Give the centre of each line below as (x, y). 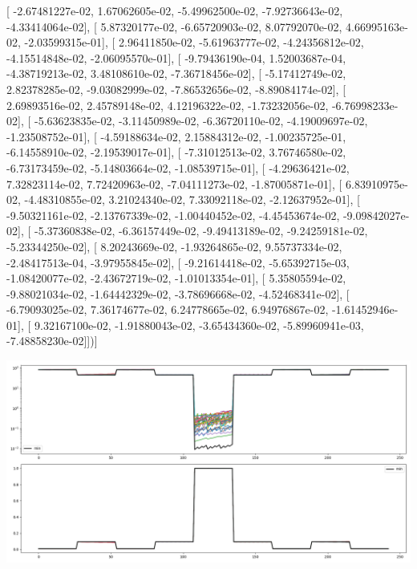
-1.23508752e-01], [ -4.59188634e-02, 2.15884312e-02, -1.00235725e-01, (176, 136)
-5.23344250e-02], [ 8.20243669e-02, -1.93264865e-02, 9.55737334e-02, (174, 246)
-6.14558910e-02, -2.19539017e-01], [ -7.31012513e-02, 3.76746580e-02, (176, 152)
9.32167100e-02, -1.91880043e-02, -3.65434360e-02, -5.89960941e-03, (199, 325)
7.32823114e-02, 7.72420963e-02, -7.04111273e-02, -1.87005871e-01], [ (174, 183)
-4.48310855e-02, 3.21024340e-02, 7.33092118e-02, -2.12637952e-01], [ (192, 199)
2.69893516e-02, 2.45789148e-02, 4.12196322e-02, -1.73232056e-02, (168, 105)
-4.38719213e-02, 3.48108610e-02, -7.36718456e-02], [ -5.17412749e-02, (176, 73)
